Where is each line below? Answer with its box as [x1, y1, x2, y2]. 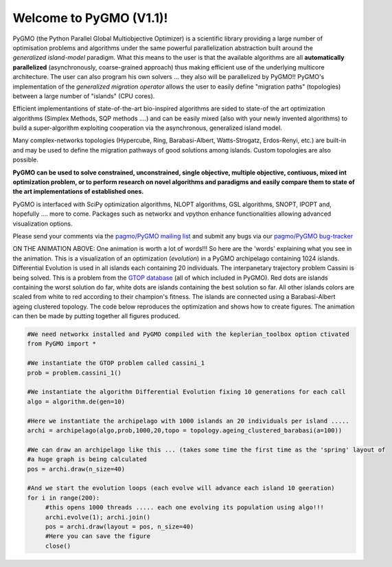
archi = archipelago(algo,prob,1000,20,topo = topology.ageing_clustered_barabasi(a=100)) [27, 426, 343, 434]
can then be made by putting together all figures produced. [12, 312, 181, 320]
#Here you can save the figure [45, 533, 151, 540]
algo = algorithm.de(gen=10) [27, 397, 126, 405]
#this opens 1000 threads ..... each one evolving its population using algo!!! [45, 504, 324, 511]
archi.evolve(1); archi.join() [45, 513, 151, 521]
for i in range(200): [27, 493, 100, 502]
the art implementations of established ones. [12, 188, 144, 196]
